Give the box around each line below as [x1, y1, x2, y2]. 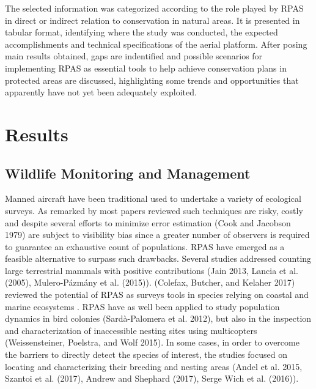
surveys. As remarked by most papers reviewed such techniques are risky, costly [5, 204, 303, 217]
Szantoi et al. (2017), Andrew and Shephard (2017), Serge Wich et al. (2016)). [5, 372, 299, 385]
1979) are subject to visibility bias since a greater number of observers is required [5, 228, 310, 241]
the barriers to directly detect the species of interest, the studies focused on [5, 348, 287, 361]
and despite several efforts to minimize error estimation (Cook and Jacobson [5, 216, 291, 229]
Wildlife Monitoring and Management [5, 163, 251, 182]
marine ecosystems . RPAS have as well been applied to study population [5, 300, 280, 313]
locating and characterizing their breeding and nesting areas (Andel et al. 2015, [5, 360, 303, 372]
